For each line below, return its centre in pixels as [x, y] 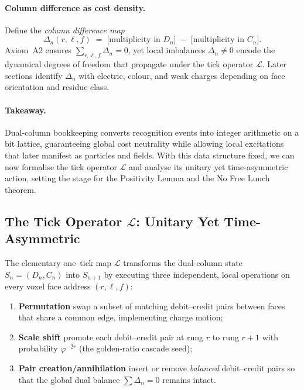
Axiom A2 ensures [38, 50]
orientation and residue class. [57, 87]
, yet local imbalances [167, 50]
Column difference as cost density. [75, 7]
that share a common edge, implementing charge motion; [121, 317]
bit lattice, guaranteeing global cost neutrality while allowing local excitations [144, 144]
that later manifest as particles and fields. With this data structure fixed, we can [150, 155]
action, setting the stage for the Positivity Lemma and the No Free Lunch [137, 178]
